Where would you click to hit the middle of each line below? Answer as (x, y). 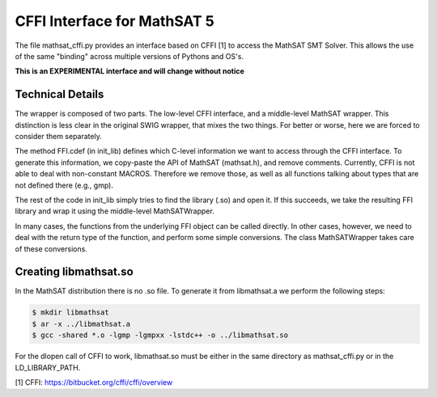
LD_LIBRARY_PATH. (48, 367)
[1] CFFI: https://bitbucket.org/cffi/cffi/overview (94, 382)
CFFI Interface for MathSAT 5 (115, 21)
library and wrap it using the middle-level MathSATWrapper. (115, 211)
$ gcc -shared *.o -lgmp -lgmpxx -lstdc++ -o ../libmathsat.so (160, 335)
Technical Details (59, 94)
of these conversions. (51, 249)
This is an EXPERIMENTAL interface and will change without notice (129, 71)
